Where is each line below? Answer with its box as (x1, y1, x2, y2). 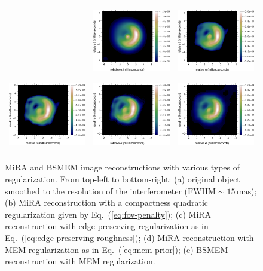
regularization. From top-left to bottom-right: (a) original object (5, 173, 240, 185)
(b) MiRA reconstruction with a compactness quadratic (5, 196, 209, 209)
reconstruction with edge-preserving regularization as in (5, 220, 209, 232)
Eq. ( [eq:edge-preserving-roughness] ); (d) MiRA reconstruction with (5, 232, 254, 243)
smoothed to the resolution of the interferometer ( (5, 184, 188, 197)
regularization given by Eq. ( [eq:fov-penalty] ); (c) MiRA (5, 208, 212, 220)
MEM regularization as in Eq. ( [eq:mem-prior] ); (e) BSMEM (5, 243, 228, 255)
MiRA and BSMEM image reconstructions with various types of (5, 161, 240, 173)
